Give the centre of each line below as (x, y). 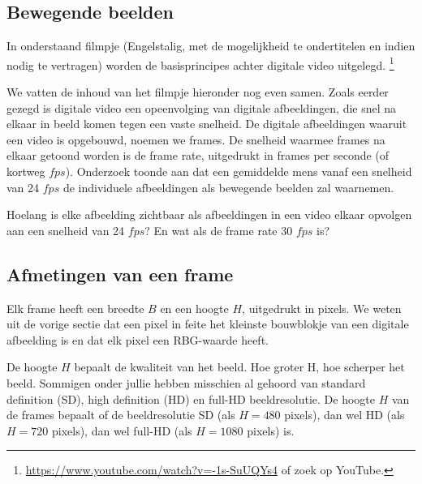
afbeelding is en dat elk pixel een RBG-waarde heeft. (138, 339)
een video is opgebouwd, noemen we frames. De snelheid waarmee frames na (196, 139)
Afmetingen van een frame (120, 274)
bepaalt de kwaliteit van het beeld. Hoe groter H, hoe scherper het (239, 367)
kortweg (26, 171)
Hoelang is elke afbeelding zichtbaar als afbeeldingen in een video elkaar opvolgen (209, 214)
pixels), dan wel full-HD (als (122, 430)
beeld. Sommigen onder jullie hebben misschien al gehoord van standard (186, 382)
